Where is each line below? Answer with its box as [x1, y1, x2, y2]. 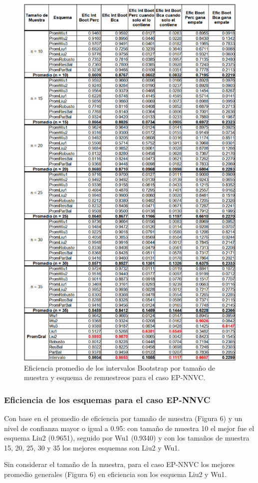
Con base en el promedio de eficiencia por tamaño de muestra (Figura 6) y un [4, 413, 243, 424]
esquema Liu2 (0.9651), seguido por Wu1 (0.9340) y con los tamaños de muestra [4, 433, 250, 443]
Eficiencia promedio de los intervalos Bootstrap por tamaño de [24, 362, 216, 373]
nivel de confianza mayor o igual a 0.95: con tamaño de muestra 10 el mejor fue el [4, 423, 255, 433]
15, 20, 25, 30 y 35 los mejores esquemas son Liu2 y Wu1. [4, 442, 180, 453]
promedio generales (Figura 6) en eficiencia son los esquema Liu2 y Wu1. [4, 469, 227, 480]
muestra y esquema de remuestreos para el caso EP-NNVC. [24, 372, 206, 383]
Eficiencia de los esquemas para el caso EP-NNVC [4, 393, 211, 406]
